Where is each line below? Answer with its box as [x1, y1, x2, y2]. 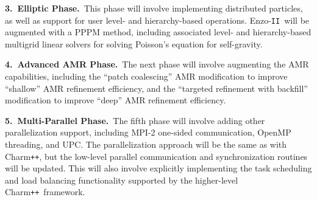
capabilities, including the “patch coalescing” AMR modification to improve [5, 70, 288, 83]
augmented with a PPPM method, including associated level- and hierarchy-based [5, 26, 312, 38]
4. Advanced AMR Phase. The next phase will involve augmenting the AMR [5, 58, 309, 71]
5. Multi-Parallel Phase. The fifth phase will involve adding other [5, 114, 265, 126]
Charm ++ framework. [5, 185, 85, 198]
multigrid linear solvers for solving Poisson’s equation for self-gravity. [5, 37, 263, 50]
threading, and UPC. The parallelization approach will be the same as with [5, 138, 287, 150]
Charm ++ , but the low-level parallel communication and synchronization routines [5, 150, 308, 162]
